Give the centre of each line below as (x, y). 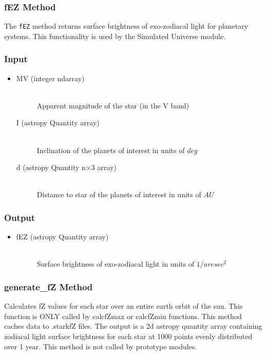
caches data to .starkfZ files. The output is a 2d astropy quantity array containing (133, 326)
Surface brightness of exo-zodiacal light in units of (116, 264)
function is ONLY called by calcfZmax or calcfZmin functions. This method (123, 316)
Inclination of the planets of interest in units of (111, 150)
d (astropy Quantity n (51, 167)
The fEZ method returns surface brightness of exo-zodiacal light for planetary (126, 26)
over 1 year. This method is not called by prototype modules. (101, 346)
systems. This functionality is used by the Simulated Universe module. (115, 36)
